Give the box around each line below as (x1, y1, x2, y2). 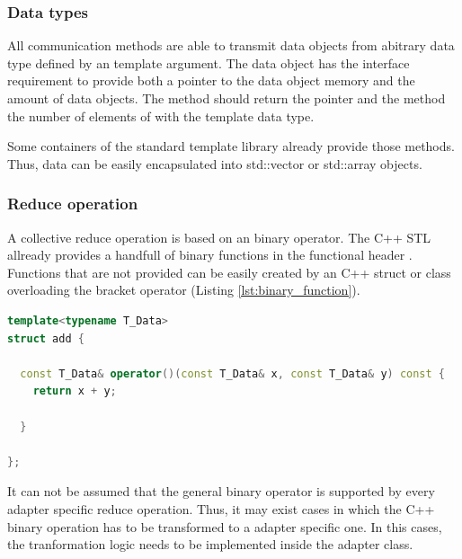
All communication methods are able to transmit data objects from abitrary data (7, 36, 455, 55)
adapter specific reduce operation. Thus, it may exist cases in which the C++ (7, 499, 435, 518)
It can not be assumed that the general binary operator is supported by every (7, 482, 435, 501)
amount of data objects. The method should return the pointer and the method (7, 89, 446, 107)
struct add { (7, 332, 84, 345)
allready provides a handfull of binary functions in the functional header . (7, 245, 413, 264)
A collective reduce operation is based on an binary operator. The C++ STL (7, 227, 431, 246)
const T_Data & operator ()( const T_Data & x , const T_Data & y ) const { (20, 367, 446, 380)
